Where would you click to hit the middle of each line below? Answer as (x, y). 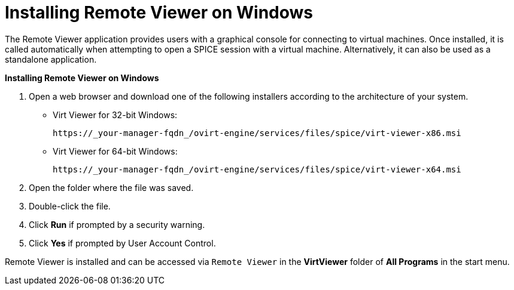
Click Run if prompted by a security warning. (117, 224)
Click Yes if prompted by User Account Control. (122, 243)
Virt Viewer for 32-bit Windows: (115, 115)
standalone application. (51, 59)
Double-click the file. (70, 206)
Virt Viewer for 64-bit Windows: (115, 151)
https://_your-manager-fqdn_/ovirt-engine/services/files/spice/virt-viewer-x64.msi (257, 169)
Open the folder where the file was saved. (111, 187)
